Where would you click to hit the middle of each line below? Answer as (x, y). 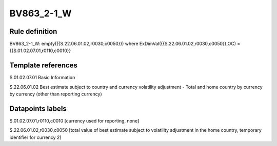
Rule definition (33, 31)
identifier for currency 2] (35, 137)
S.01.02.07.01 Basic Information (42, 78)
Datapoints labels (38, 108)
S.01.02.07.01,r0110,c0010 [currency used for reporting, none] (74, 121)
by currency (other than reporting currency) (56, 94)
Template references (44, 66)
